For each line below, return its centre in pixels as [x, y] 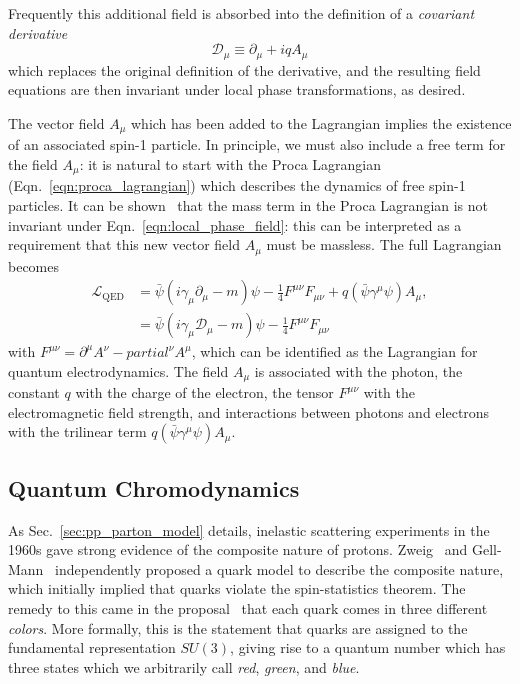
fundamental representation [92, 647]
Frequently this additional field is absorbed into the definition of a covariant [241, 13]
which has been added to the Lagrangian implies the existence [321, 122]
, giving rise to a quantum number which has [368, 647]
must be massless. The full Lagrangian [384, 244]
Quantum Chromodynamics [154, 487]
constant [34, 392]
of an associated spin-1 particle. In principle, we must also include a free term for [257, 144]
